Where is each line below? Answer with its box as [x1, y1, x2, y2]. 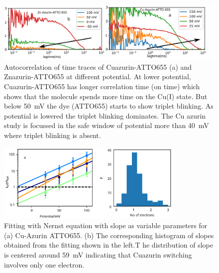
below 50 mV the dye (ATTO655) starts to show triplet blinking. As [4, 101, 214, 111]
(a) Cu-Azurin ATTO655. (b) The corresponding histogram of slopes [4, 230, 214, 240]
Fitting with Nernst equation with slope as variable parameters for [4, 220, 208, 231]
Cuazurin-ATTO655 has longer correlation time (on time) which [4, 81, 200, 91]
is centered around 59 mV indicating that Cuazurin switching [4, 250, 192, 260]
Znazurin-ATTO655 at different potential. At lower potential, [4, 71, 191, 82]
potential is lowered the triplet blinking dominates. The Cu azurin [4, 110, 206, 121]
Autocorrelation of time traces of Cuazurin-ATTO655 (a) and [4, 61, 192, 72]
